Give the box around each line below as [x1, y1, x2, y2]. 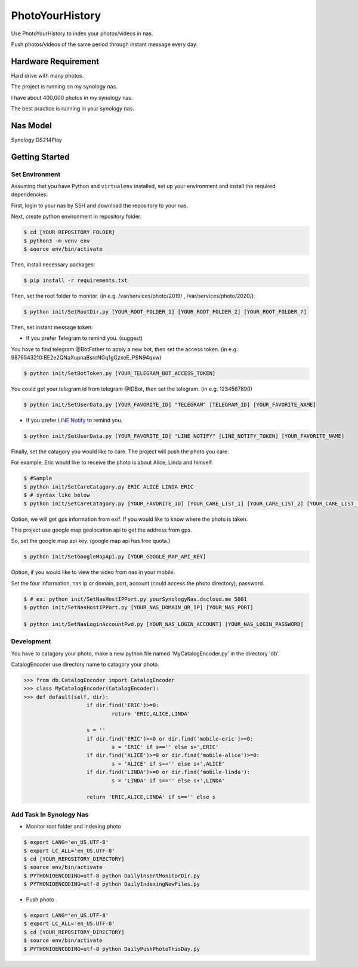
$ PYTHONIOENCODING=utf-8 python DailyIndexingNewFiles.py [23, 881, 200, 888]
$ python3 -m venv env [23, 237, 90, 244]
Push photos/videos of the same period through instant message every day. [11, 41, 198, 48]
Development [11, 637, 51, 646]
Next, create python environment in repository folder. [11, 213, 142, 220]
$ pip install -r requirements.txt [23, 277, 128, 284]
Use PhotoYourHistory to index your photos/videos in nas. [11, 30, 153, 37]
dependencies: [11, 191, 48, 198]
